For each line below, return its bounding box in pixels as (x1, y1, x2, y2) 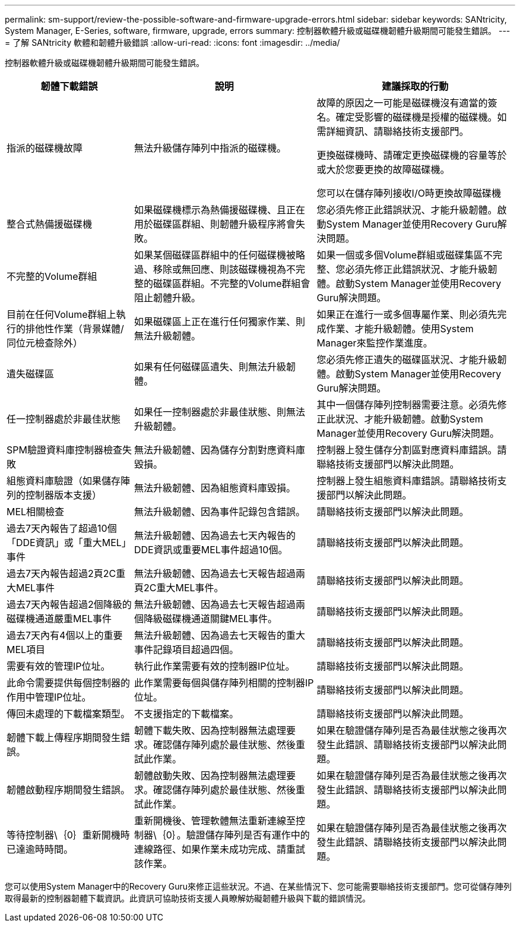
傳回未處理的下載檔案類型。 (7, 708, 131, 720)
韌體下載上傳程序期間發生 (7, 731, 121, 743)
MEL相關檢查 (7, 506, 65, 518)
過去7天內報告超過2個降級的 (7, 598, 132, 610)
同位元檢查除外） (7, 337, 83, 349)
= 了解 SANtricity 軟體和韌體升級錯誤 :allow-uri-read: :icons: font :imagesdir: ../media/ (5, 37, 340, 48)
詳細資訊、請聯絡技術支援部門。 (326, 125, 469, 137)
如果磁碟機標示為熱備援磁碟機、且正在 (134, 204, 306, 216)
